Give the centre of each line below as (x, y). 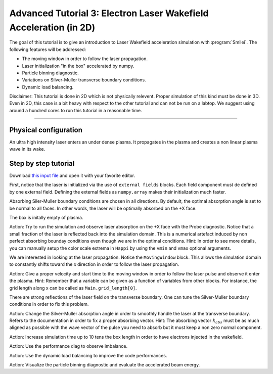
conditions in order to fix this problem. (49, 304)
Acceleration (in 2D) (52, 27)
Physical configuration (46, 130)
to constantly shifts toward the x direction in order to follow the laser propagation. (94, 264)
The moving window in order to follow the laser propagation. (85, 59)
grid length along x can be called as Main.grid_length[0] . (73, 288)
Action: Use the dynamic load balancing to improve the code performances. (88, 355)
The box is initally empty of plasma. (46, 218)
